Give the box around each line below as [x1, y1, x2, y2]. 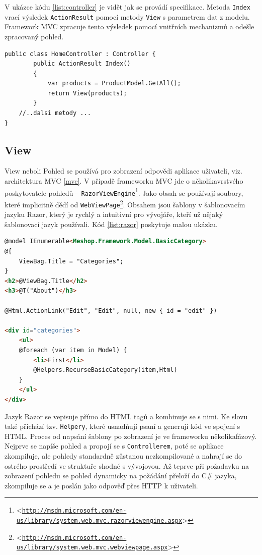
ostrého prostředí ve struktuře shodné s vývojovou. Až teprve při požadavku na [5, 460, 249, 471]
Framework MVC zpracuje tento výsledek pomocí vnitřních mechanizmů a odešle [5, 21, 254, 32]
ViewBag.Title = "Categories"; [19, 257, 124, 265]
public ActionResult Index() [33, 60, 131, 68]
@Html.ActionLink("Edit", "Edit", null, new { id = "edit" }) [5, 307, 217, 314]
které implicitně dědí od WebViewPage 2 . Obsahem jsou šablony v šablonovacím [5, 197, 245, 209]
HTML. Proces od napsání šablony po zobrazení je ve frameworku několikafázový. [5, 430, 257, 441]
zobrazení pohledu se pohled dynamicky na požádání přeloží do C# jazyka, [5, 470, 237, 481]
